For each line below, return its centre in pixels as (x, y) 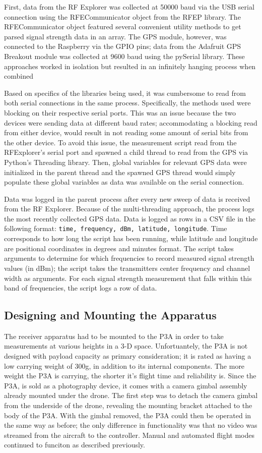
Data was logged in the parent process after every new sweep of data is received (127, 199)
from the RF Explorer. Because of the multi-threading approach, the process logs (129, 209)
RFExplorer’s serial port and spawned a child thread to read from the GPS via (126, 152)
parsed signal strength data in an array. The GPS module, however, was (115, 36)
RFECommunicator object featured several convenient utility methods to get (123, 26)
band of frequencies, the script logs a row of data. (81, 288)
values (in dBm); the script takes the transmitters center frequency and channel (127, 268)
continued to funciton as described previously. (75, 445)
